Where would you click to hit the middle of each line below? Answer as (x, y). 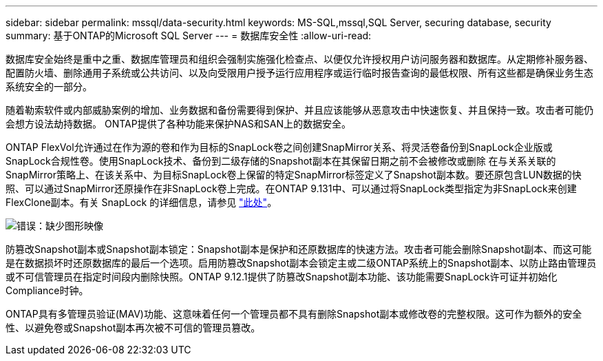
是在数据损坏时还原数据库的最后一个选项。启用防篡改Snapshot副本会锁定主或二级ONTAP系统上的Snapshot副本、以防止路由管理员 (301, 263)
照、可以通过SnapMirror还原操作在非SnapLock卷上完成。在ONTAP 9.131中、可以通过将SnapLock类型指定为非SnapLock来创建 (291, 188)
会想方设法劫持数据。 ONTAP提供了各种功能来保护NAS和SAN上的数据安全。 (179, 124)
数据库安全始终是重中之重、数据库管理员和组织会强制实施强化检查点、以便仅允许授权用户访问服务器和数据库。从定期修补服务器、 (299, 59)
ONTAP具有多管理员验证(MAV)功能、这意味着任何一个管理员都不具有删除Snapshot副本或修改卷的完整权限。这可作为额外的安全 (294, 314)
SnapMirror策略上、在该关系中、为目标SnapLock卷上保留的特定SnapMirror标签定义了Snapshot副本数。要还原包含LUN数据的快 (294, 175)
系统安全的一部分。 (49, 86)
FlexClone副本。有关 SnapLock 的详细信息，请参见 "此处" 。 (141, 202)
